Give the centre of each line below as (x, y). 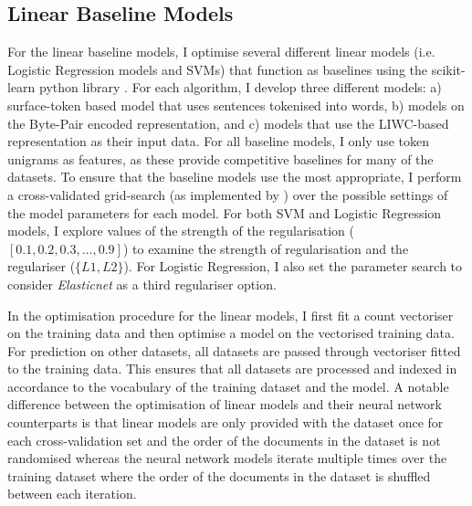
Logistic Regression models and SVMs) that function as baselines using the (217, 69)
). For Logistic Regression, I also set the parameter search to (293, 266)
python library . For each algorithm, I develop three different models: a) (241, 87)
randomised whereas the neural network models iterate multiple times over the (227, 458)
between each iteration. (72, 494)
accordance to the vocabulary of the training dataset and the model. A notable (228, 386)
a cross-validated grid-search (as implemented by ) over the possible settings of (228, 194)
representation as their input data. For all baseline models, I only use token (218, 141)
